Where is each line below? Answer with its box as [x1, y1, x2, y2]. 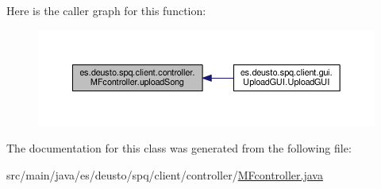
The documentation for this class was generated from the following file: [6, 140, 352, 156]
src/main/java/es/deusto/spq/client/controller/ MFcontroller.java [6, 167, 323, 183]
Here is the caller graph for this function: [6, 2, 206, 18]
